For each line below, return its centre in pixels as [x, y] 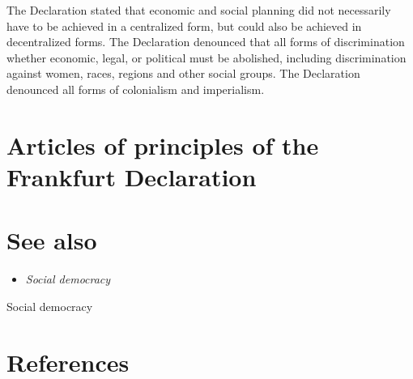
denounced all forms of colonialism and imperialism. [136, 89]
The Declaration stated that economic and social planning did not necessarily [199, 10]
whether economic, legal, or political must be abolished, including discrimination [206, 57]
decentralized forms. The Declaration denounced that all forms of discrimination [206, 42]
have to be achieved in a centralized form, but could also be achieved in [184, 26]
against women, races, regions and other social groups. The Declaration [183, 73]
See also [52, 240]
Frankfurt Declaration [132, 176]
